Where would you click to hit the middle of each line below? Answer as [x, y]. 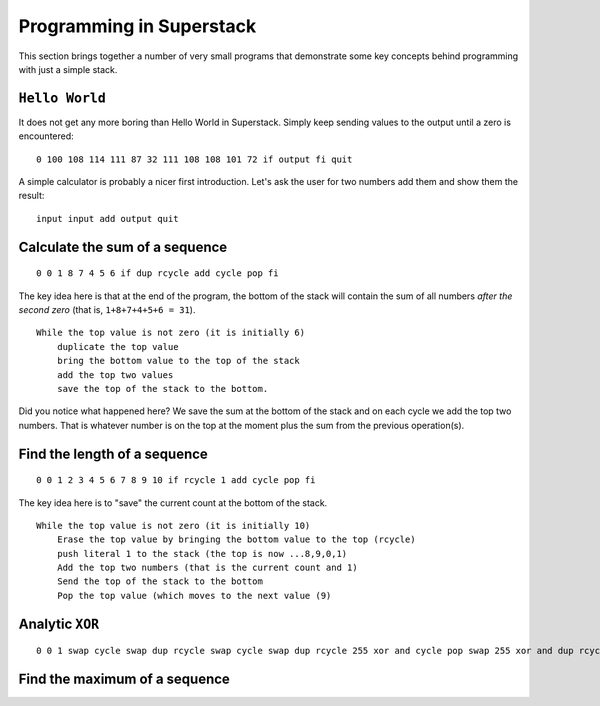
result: [31, 196]
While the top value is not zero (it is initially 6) [170, 333]
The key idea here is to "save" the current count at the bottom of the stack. [173, 502]
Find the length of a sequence [113, 453]
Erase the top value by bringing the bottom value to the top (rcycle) [236, 539]
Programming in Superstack [137, 26]
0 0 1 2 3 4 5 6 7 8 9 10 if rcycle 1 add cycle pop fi [176, 480]
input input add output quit [107, 218]
